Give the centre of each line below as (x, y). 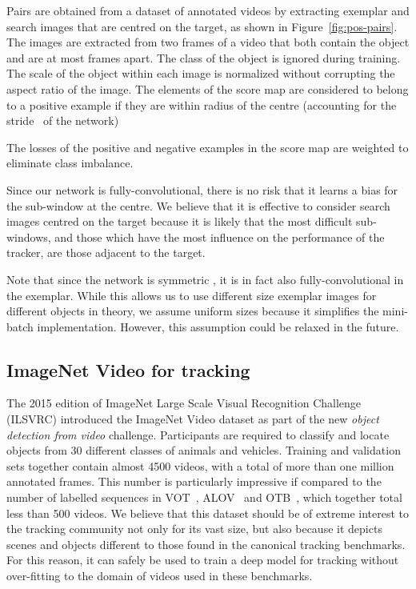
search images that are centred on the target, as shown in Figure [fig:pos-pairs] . (202, 26)
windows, (29, 236)
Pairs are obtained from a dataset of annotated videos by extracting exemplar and (208, 10)
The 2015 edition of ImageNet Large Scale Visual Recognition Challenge (184, 403)
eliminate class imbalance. (70, 163)
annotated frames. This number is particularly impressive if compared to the (194, 481)
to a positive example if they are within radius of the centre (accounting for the (202, 104)
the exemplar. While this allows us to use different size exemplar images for (192, 295)
